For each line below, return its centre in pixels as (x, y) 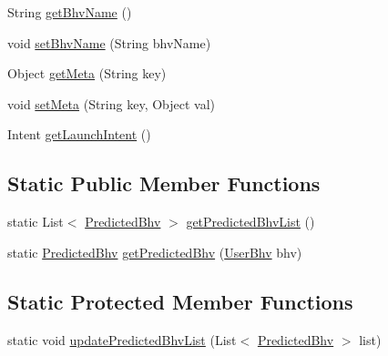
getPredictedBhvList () (250, 222)
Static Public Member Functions (164, 183)
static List (36, 222)
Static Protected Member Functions (180, 301)
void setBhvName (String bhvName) (109, 42)
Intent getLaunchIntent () (79, 134)
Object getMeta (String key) (87, 73)
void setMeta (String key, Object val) (112, 103)
